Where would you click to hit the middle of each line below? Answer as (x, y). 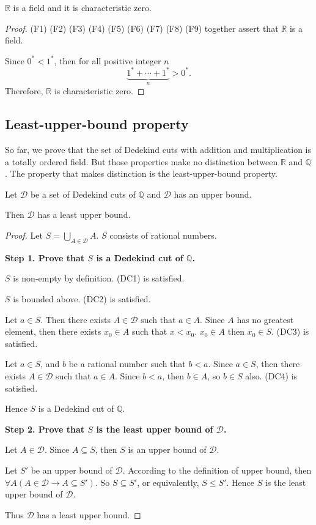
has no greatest (265, 319)
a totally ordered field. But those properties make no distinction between (141, 161)
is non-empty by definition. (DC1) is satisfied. (99, 278)
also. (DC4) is (271, 376)
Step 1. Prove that (45, 257)
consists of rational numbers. (163, 235)
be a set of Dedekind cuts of (83, 194)
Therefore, (24, 91)
